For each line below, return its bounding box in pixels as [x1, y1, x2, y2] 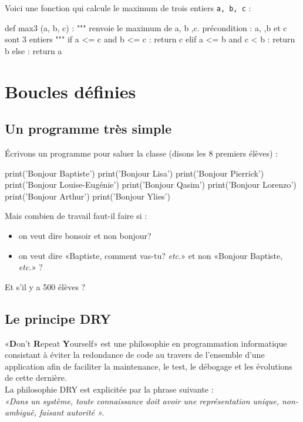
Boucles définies [5, 79, 136, 103]
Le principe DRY [5, 309, 111, 327]
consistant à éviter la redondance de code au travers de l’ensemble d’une [5, 348, 265, 361]
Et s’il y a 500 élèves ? [5, 280, 86, 293]
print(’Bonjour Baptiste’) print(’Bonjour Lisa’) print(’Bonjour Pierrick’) [5, 167, 264, 179]
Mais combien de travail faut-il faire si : [5, 210, 147, 222]
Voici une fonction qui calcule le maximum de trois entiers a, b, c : [5, 2, 251, 14]
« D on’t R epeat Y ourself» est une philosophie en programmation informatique [5, 337, 287, 349]
